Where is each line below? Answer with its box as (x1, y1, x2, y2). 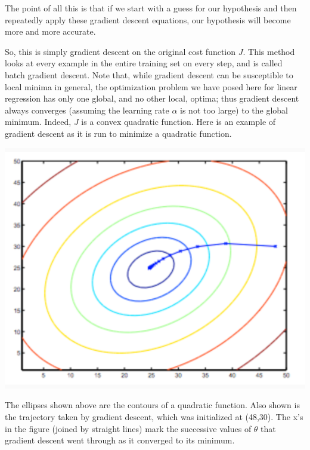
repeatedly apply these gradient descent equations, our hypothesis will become (5, 13, 291, 26)
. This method (243, 45, 295, 57)
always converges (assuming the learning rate (5, 103, 169, 116)
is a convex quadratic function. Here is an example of (81, 115, 276, 128)
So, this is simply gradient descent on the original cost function (5, 45, 236, 57)
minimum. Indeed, (5, 115, 72, 128)
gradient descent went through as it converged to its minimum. (5, 434, 235, 446)
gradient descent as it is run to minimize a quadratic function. (5, 127, 232, 139)
